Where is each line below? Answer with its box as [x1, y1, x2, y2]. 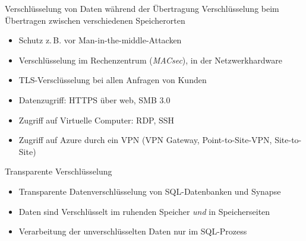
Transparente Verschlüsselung [5, 165, 112, 177]
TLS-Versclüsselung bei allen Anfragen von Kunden [18, 74, 207, 86]
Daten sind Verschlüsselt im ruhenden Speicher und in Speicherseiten [18, 205, 270, 217]
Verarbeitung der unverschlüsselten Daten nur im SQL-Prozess [18, 225, 247, 237]
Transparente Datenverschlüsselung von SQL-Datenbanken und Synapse [18, 185, 281, 197]
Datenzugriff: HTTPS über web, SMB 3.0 [18, 93, 171, 106]
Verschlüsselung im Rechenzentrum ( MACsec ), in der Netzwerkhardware [18, 53, 282, 66]
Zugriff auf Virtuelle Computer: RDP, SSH [18, 113, 175, 126]
